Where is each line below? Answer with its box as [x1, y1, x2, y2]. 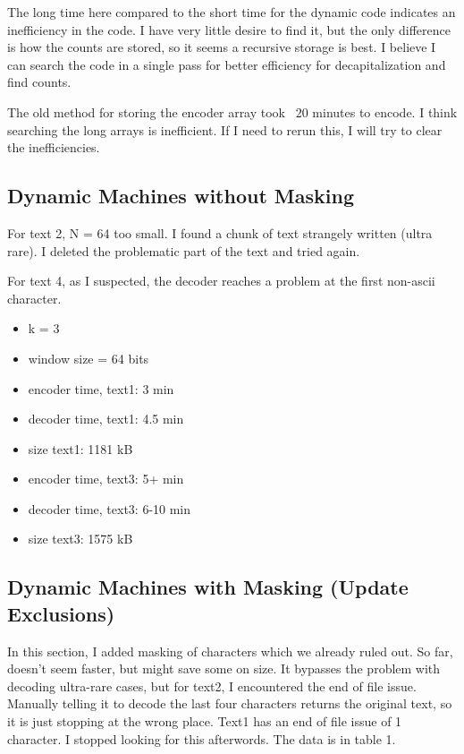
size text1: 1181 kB [28, 439, 133, 458]
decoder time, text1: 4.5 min [28, 409, 184, 428]
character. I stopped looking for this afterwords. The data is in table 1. [7, 729, 396, 748]
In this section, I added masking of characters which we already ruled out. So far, [7, 641, 453, 660]
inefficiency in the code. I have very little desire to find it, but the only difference [7, 20, 451, 39]
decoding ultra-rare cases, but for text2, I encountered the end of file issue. [7, 676, 417, 695]
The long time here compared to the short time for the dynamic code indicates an [7, 3, 456, 21]
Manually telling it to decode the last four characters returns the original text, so [7, 694, 452, 713]
